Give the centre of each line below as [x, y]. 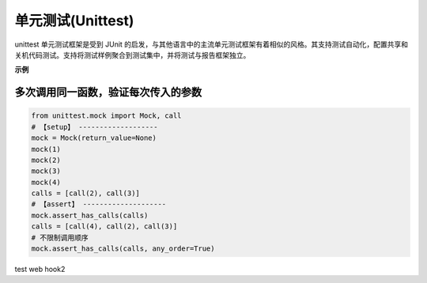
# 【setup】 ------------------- [94, 127]
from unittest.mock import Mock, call [106, 116]
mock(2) [46, 160]
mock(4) [46, 182]
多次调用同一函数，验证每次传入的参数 [108, 92]
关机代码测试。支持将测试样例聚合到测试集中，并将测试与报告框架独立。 [132, 55]
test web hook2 [40, 269]
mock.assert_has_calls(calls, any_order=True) [123, 249]
